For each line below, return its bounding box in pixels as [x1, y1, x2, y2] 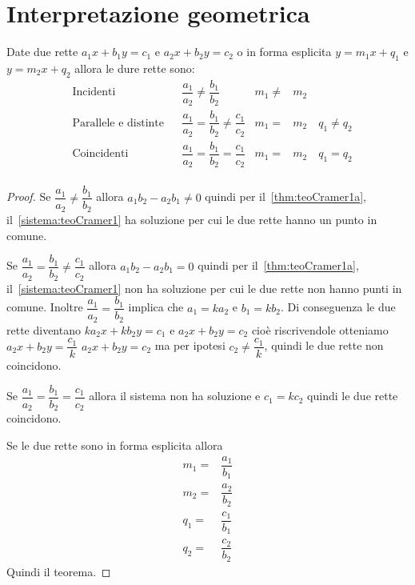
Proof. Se [6, 188, 51, 205]
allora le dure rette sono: [74, 59, 195, 76]
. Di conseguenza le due [281, 299, 396, 315]
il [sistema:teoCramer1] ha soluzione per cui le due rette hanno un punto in [6, 210, 377, 227]
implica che [128, 299, 184, 315]
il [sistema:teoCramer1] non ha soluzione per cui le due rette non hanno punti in [6, 279, 402, 296]
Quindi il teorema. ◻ [6, 563, 111, 579]
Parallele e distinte [72, 117, 165, 129]
